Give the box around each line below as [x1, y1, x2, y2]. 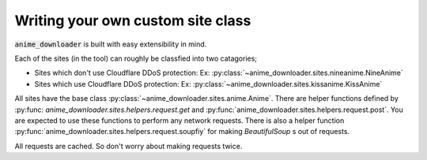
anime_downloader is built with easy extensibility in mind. [14, 39, 207, 49]
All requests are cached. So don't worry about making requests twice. [14, 141, 243, 151]
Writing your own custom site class [14, 12, 251, 29]
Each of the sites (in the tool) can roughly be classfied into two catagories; [14, 54, 257, 63]
